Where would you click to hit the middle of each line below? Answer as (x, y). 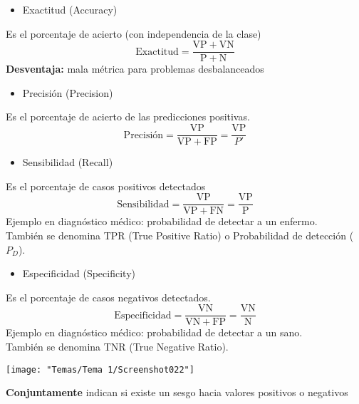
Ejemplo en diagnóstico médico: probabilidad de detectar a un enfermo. (162, 221)
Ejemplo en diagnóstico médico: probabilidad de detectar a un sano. (154, 332)
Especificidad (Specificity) (79, 273)
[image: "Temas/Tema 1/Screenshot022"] (100, 369)
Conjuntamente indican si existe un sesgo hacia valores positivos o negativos (177, 392)
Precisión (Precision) (68, 92)
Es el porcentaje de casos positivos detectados (106, 186)
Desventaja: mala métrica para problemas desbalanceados (135, 69)
